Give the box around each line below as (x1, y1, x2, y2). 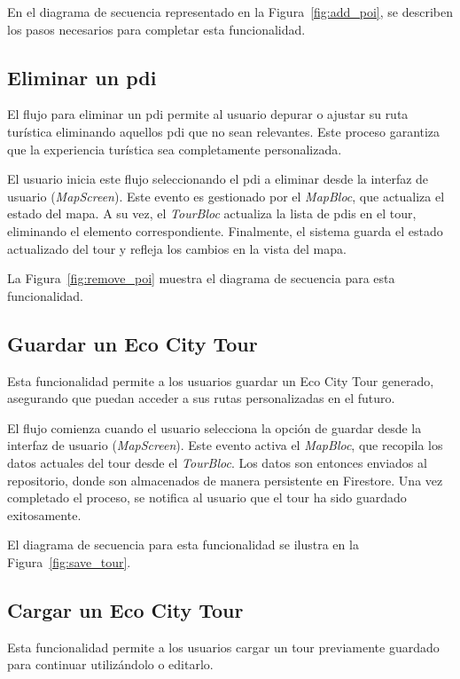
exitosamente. (7, 505, 82, 524)
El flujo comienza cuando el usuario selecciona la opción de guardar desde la (7, 418, 422, 437)
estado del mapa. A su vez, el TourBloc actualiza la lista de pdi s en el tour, (7, 204, 417, 223)
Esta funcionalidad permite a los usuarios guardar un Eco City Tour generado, (7, 371, 434, 390)
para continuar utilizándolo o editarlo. (7, 655, 214, 674)
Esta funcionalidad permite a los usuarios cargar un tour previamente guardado (7, 637, 440, 656)
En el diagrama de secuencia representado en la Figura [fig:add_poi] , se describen (7, 3, 453, 20)
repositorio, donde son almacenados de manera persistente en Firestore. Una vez (7, 470, 443, 489)
